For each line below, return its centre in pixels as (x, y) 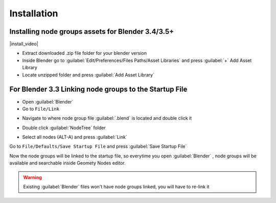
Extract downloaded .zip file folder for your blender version (84, 53)
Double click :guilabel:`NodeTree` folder (64, 128)
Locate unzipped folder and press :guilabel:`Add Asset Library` (88, 75)
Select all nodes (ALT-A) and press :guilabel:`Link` (75, 137)
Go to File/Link (41, 109)
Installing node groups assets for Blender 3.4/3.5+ (92, 32)
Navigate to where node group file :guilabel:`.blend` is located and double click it (107, 118)
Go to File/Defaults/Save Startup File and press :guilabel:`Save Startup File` (98, 147)
